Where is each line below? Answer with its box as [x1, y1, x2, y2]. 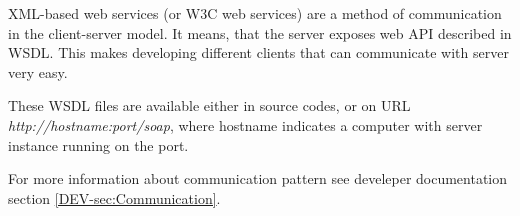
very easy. [8, 61, 68, 82]
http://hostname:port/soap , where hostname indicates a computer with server [8, 114, 483, 135]
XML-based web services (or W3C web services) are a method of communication [8, 3, 502, 23]
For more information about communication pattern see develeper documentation [8, 168, 508, 189]
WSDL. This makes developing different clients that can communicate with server [8, 42, 509, 63]
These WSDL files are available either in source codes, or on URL [8, 95, 411, 116]
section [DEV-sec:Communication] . [8, 187, 221, 208]
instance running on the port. [8, 134, 189, 155]
